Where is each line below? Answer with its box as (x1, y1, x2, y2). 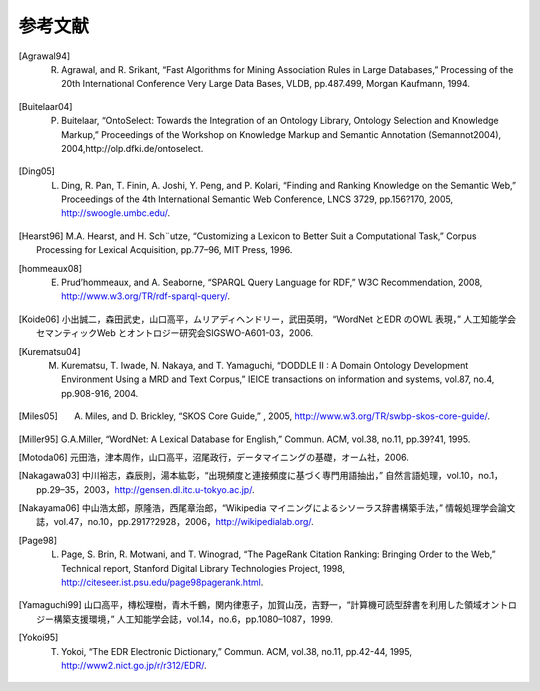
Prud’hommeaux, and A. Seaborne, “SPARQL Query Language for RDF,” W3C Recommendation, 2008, (61, 276, 483, 289)
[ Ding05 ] (18, 165, 55, 177)
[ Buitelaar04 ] (18, 100, 73, 112)
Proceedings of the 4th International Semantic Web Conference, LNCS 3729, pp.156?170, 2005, (61, 193, 454, 205)
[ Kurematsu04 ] (18, 345, 81, 357)
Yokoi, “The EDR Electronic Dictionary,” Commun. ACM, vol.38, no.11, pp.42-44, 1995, (61, 645, 412, 657)
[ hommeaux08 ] (18, 262, 82, 274)
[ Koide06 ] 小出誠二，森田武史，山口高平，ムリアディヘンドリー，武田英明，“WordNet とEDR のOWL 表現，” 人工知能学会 (18, 313, 517, 325)
